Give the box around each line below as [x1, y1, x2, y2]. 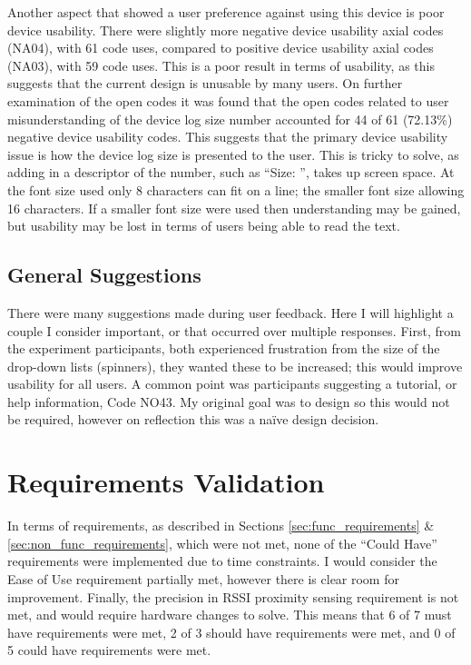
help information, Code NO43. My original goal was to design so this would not [7, 392, 450, 411]
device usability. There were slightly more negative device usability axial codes [7, 20, 444, 39]
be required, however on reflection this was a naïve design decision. [7, 410, 379, 429]
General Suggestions [7, 261, 201, 289]
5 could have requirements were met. [7, 640, 211, 660]
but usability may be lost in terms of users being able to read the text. [7, 216, 400, 235]
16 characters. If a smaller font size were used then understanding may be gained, [7, 198, 461, 217]
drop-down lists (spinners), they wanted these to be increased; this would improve [7, 356, 463, 375]
